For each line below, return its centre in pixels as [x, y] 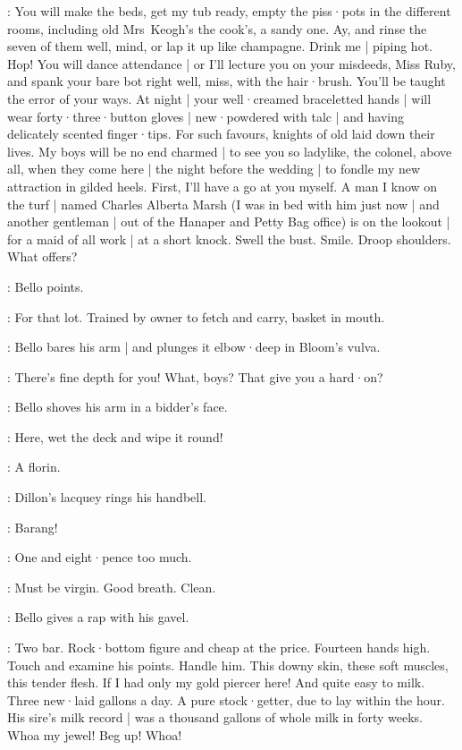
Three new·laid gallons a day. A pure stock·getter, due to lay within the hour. [226, 699]
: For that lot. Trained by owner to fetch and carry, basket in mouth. [196, 316]
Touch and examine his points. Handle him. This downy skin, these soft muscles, [228, 665]
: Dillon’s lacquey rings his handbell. [107, 497]
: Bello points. [46, 286]
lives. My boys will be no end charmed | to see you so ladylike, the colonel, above [230, 151]
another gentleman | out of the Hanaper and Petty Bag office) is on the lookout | [229, 222]
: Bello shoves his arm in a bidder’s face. [118, 407]
